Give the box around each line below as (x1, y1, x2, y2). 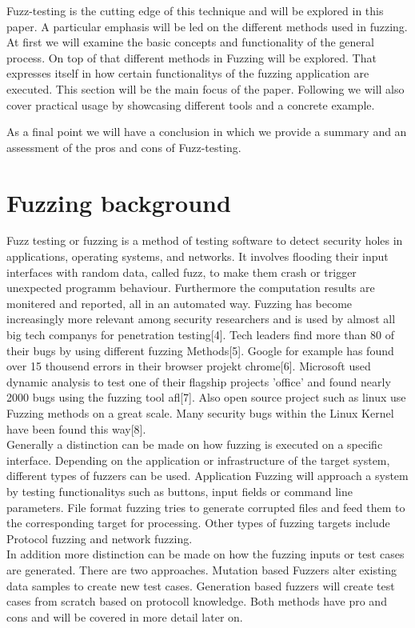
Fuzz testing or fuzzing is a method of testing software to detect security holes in (6, 232, 403, 249)
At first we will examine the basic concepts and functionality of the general (6, 34, 374, 50)
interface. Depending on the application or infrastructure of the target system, (6, 451, 390, 468)
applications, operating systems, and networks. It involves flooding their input (6, 248, 389, 265)
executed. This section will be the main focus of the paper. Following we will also (6, 80, 405, 97)
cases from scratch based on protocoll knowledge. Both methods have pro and (6, 593, 387, 610)
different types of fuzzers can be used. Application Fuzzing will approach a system (6, 467, 409, 484)
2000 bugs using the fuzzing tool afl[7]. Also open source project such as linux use (6, 389, 406, 406)
